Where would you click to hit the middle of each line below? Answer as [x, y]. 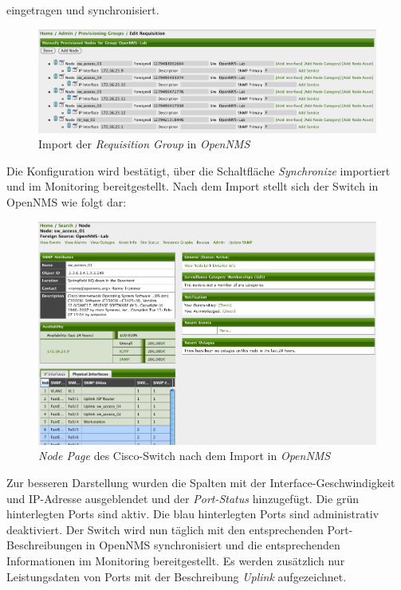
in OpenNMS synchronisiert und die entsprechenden [213, 545]
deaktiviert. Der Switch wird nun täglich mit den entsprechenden [165, 529]
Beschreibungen [45, 545]
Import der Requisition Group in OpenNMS [144, 144]
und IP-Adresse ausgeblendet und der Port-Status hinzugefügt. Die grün [183, 498]
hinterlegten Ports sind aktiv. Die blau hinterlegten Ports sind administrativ [193, 514]
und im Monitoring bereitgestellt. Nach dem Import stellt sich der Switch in [193, 186]
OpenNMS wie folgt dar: [67, 201]
